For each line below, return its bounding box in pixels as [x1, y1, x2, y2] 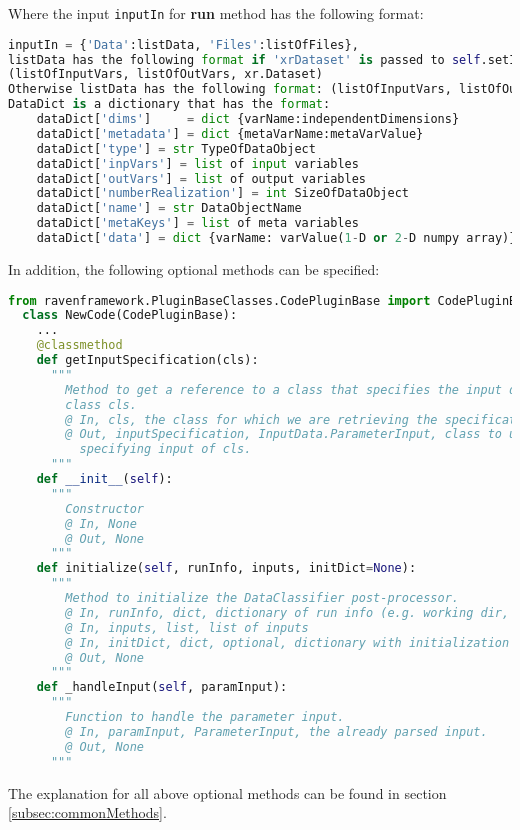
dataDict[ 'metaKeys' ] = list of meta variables [36, 216, 359, 231]
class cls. [65, 397, 137, 412]
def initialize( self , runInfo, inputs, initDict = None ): [36, 561, 417, 576]
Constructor [65, 501, 145, 516]
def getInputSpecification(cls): [36, 353, 259, 367]
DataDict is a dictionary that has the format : [8, 97, 331, 112]
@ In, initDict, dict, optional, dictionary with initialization [65, 635, 510, 650]
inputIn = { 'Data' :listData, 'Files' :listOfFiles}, [8, 37, 359, 52]
